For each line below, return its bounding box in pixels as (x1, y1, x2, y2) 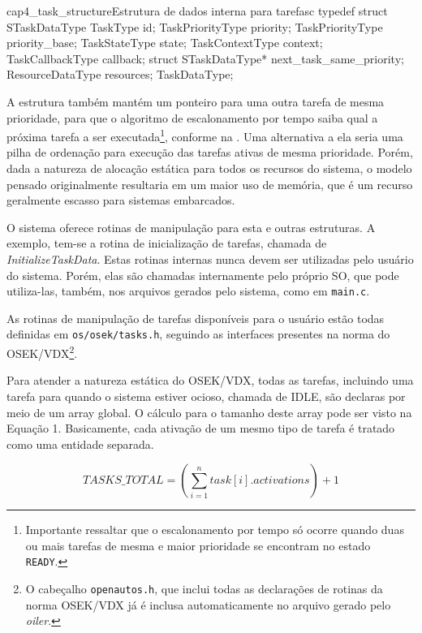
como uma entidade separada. (6, 435, 154, 452)
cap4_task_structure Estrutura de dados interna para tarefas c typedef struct (6, 2, 388, 19)
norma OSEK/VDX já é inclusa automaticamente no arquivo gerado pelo (25, 596, 391, 613)
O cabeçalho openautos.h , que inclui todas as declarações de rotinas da (25, 580, 383, 597)
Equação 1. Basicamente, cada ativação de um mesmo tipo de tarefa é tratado (6, 420, 395, 437)
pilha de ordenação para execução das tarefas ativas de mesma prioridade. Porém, (6, 144, 413, 161)
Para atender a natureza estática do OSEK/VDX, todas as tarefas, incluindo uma (6, 372, 414, 389)
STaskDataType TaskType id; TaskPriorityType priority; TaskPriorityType (6, 18, 383, 35)
